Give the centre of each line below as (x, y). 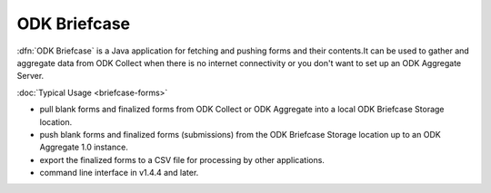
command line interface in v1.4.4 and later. (119, 173)
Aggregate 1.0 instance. (84, 147)
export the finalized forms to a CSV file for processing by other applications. (182, 159)
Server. (30, 76)
